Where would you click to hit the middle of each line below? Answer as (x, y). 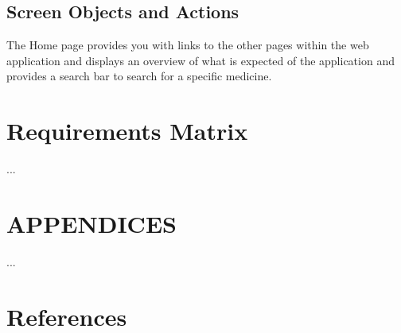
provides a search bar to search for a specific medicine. (139, 76)
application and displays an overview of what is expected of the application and (200, 60)
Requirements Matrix (127, 131)
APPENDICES (91, 223)
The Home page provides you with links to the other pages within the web (188, 45)
